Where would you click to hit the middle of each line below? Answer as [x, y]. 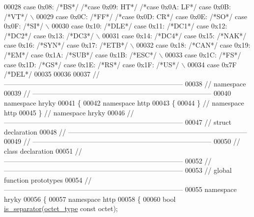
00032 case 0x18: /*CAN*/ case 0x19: [193, 45]
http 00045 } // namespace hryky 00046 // [69, 112]
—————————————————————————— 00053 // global [118, 170]
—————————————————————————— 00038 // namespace [125, 83]
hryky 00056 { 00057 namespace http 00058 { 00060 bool [90, 199]
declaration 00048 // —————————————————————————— [126, 131]
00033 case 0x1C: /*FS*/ [203, 54]
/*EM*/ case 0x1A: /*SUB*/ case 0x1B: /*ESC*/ [80, 54]
